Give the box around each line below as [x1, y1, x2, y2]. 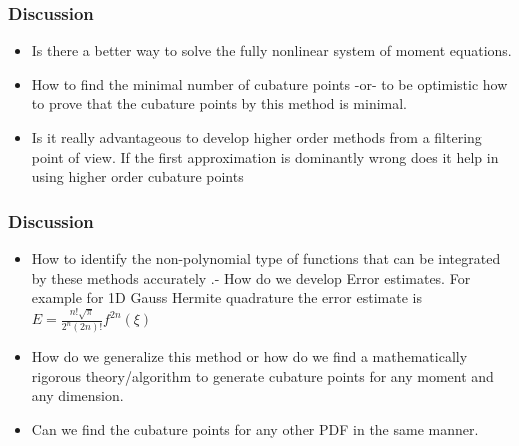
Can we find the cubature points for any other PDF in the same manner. [31, 418, 479, 439]
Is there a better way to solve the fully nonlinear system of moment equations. [31, 40, 512, 61]
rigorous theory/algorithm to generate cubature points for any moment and [31, 365, 494, 386]
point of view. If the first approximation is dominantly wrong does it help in [31, 146, 499, 167]
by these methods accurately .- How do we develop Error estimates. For [31, 267, 471, 288]
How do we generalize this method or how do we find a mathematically [31, 346, 468, 367]
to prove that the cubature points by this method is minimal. [31, 93, 408, 114]
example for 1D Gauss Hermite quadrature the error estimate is [31, 287, 422, 308]
